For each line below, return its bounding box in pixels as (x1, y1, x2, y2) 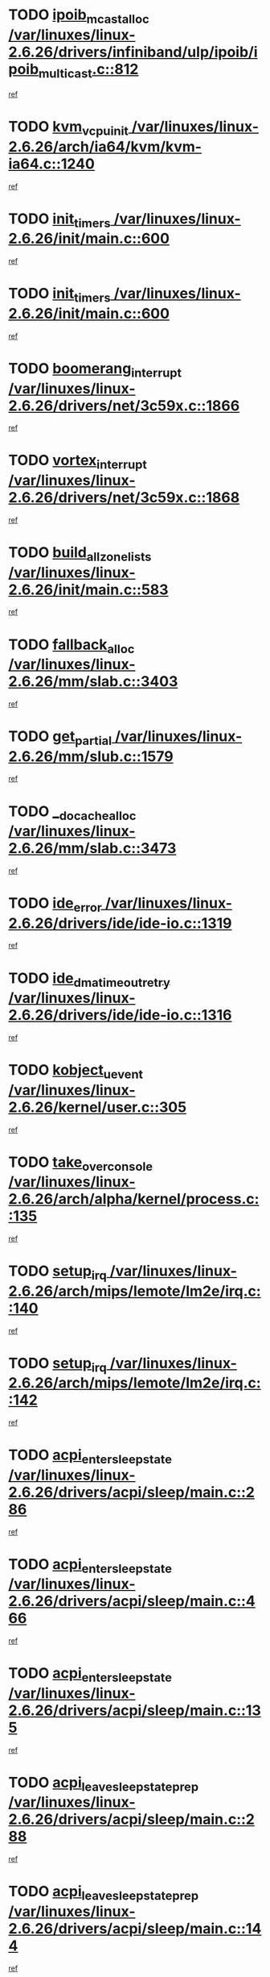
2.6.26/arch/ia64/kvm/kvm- (8, 137, 202, 156)
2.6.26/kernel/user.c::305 (8, 1098, 187, 1116)
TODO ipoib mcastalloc (8, 6, 150, 27)
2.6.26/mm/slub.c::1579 (8, 747, 174, 765)
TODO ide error (8, 894, 103, 915)
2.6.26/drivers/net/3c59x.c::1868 (8, 489, 240, 507)
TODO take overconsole (8, 1153, 153, 1174)
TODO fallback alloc (8, 635, 135, 656)
